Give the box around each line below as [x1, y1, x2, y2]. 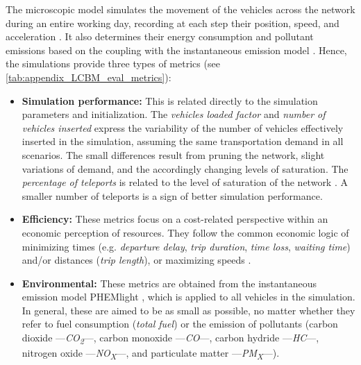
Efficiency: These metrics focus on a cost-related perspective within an [22, 212, 328, 226]
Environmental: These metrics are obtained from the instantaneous [22, 275, 317, 290]
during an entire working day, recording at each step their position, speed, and [6, 15, 339, 30]
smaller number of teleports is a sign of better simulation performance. [22, 188, 323, 203]
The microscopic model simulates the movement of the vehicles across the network [6, 2, 355, 16]
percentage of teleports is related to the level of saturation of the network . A [22, 175, 348, 189]
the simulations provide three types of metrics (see [6, 56, 220, 71]
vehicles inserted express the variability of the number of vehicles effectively [22, 120, 344, 135]
